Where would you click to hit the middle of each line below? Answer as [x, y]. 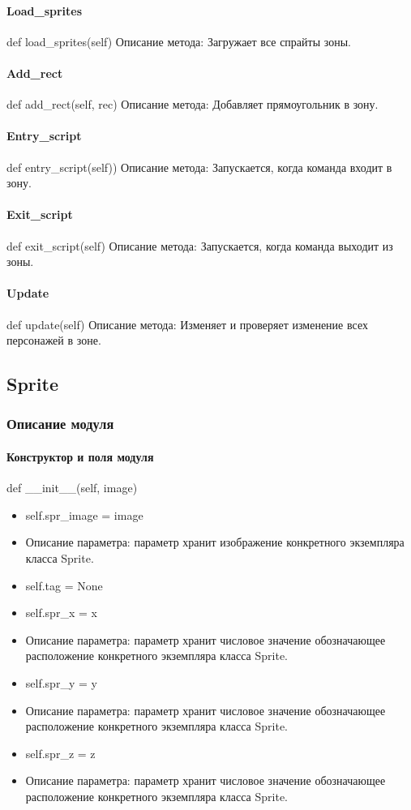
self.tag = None [64, 585]
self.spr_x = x [61, 613]
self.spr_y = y [61, 682]
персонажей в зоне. [54, 340]
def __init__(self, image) [72, 488]
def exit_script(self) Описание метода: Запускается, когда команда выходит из [200, 245]
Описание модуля [60, 424]
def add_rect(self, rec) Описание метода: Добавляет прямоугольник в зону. [193, 104]
